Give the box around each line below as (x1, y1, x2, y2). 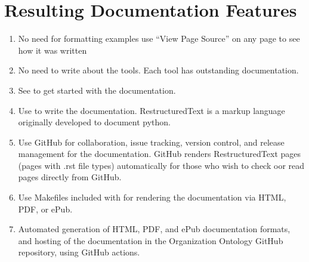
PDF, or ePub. (18, 202, 73, 215)
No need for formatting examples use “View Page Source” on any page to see (18, 32, 300, 45)
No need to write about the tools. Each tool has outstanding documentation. (18, 64, 299, 76)
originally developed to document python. (18, 116, 171, 128)
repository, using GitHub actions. (18, 246, 140, 258)
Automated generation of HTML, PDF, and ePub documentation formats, (18, 223, 291, 235)
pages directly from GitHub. (18, 171, 122, 183)
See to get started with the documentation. (18, 84, 176, 96)
